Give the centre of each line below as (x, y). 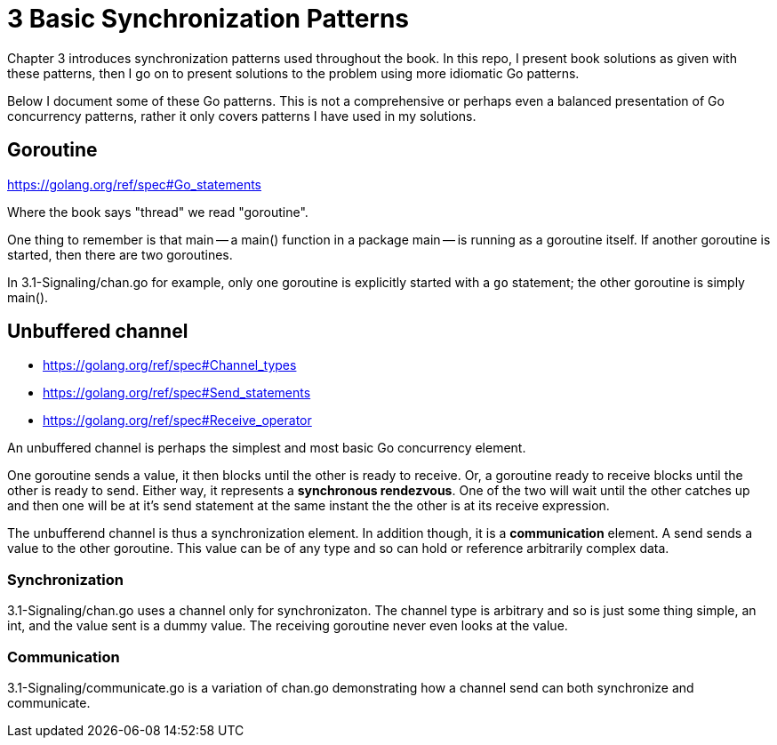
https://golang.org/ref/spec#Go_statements (134, 184)
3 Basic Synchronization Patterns (208, 19)
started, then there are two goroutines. (120, 254)
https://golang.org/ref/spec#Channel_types (170, 365)
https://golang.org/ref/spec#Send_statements (177, 393)
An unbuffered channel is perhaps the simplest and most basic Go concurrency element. (267, 448)
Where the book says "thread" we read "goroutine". (158, 212)
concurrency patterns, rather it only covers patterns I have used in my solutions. (242, 116)
